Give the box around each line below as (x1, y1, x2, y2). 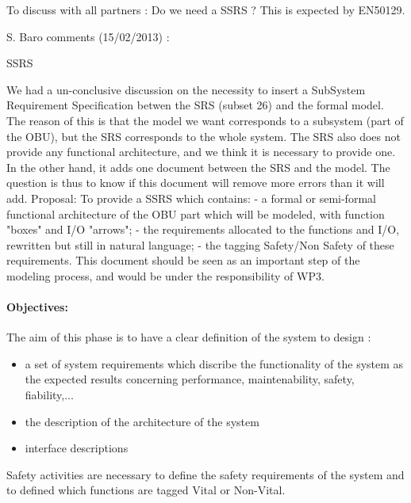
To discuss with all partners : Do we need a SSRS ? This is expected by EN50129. (6, 2, 405, 17)
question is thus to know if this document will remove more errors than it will (6, 174, 385, 191)
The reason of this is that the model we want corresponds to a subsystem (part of (6, 112, 404, 128)
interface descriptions (25, 440, 129, 456)
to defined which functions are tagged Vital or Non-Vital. (6, 482, 286, 498)
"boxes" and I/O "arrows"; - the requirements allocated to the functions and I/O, (6, 221, 400, 238)
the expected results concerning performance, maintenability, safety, (25, 371, 355, 387)
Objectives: (6, 299, 68, 315)
